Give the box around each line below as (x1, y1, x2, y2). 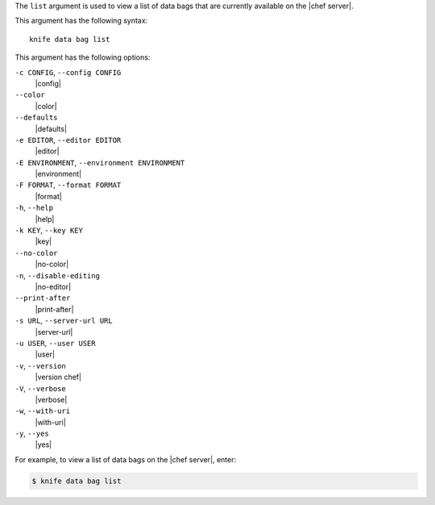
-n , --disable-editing (14, 270, 101, 280)
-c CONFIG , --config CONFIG (14, 67, 122, 77)
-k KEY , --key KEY (14, 226, 84, 236)
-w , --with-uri (14, 406, 71, 415)
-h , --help (14, 202, 54, 213)
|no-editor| (35, 282, 72, 291)
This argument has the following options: (14, 52, 151, 62)
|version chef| (35, 372, 82, 382)
